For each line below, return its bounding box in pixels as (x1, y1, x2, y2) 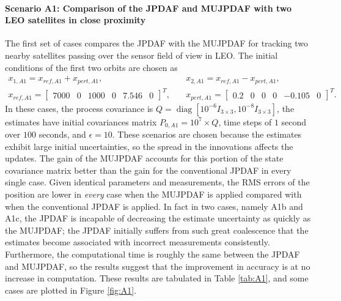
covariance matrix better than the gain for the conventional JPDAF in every (5, 163, 291, 176)
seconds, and (38, 128, 86, 141)
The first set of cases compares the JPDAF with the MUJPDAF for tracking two (5, 37, 308, 50)
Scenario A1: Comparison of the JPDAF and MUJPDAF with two (5, 1, 291, 14)
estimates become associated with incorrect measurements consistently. (5, 236, 270, 248)
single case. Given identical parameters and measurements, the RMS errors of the (5, 176, 310, 188)
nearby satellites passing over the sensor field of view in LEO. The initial (5, 48, 278, 61)
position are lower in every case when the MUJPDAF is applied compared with (5, 188, 302, 201)
